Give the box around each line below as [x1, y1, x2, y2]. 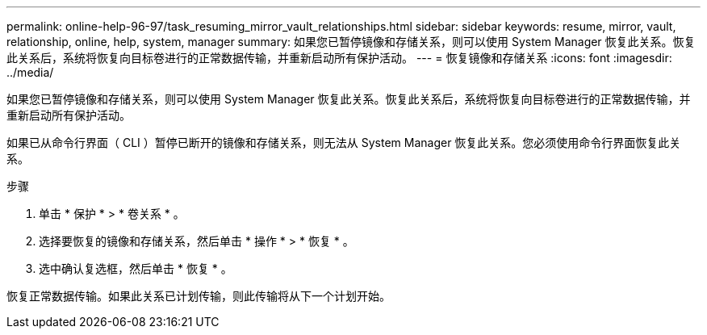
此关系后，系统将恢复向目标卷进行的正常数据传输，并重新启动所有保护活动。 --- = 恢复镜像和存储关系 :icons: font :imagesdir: [6, 51, 672, 65]
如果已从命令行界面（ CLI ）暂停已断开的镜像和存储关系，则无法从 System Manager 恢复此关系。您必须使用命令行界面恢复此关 [6, 136, 681, 149]
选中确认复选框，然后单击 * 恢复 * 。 [39, 262, 232, 275]
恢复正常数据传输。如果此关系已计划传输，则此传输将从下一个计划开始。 [6, 289, 391, 303]
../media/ [6, 65, 54, 79]
